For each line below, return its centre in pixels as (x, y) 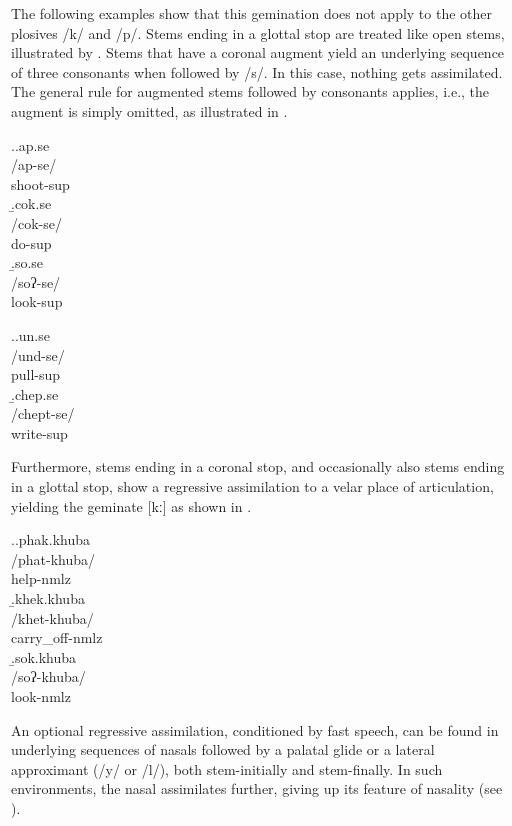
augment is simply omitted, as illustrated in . (149, 110)
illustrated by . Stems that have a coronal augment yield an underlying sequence (258, 52)
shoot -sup (40, 183)
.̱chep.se (35, 393)
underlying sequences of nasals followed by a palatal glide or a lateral (223, 749)
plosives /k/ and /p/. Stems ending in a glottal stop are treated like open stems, (258, 32)
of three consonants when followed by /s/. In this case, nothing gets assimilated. (257, 71)
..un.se (30, 334)
